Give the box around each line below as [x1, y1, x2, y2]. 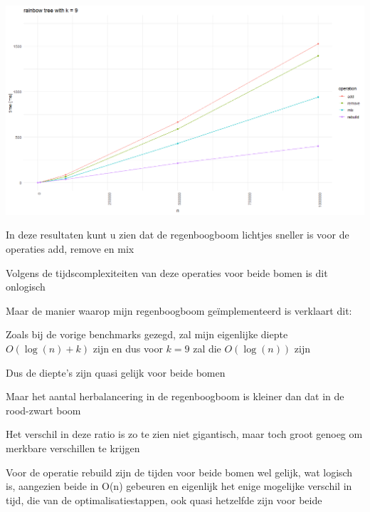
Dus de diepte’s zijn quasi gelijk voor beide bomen [6, 365, 226, 380]
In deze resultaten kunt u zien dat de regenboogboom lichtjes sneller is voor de [6, 227, 349, 242]
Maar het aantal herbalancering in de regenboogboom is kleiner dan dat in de [6, 389, 344, 404]
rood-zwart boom [6, 402, 81, 417]
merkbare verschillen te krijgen [6, 440, 140, 455]
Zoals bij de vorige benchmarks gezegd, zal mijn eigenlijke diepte [6, 327, 288, 342]
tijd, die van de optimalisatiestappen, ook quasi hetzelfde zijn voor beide [6, 492, 322, 507]
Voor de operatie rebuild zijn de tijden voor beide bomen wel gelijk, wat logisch [6, 464, 353, 479]
